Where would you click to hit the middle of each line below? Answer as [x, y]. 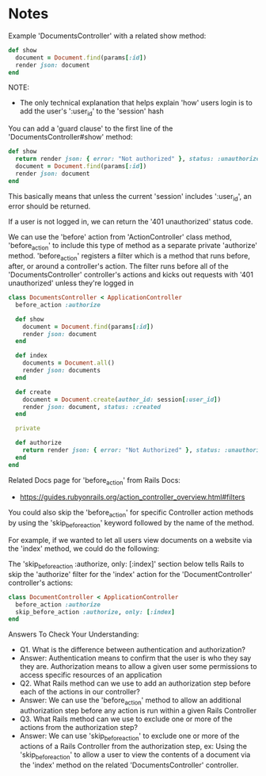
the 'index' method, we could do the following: [84, 549]
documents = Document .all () [68, 363]
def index [31, 356]
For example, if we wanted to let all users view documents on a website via [130, 541]
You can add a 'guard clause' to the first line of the [91, 128]
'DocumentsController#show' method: [70, 137]
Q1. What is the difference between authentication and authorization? [132, 650]
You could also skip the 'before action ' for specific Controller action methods [131, 514]
